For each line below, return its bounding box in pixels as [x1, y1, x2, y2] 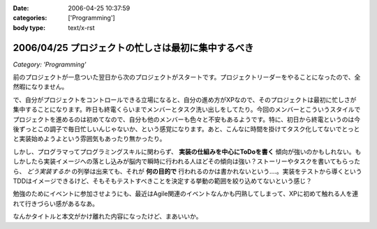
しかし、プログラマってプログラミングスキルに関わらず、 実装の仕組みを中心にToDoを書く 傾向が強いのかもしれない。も [13, 147, 362, 156]
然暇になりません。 [13, 82, 68, 91]
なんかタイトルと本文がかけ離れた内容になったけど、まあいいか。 [13, 212, 202, 221]
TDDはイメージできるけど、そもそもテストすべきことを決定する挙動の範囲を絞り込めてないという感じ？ [13, 177, 312, 185]
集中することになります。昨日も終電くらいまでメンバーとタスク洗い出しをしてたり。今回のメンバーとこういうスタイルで [13, 105, 361, 114]
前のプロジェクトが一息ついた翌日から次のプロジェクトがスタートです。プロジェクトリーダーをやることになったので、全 [13, 73, 361, 82]
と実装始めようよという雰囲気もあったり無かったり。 [13, 135, 166, 143]
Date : [13, 4, 29, 12]
